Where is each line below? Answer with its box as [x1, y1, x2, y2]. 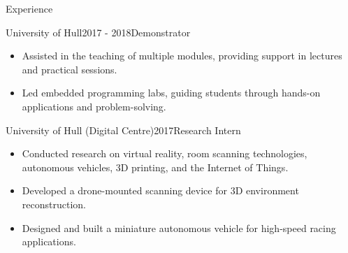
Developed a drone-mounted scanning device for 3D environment [22, 183, 299, 198]
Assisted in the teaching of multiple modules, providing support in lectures [22, 48, 342, 63]
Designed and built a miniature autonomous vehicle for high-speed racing [22, 220, 336, 235]
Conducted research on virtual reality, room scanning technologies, [22, 146, 307, 161]
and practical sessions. [22, 62, 117, 76]
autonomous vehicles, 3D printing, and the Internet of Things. [22, 159, 289, 174]
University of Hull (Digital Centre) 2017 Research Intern [6, 122, 241, 137]
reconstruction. [22, 196, 86, 211]
